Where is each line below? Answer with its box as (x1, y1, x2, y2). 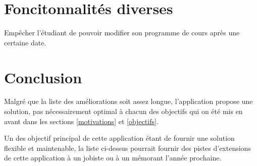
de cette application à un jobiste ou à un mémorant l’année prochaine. (4, 152, 222, 163)
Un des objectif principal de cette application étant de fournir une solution (4, 133, 235, 143)
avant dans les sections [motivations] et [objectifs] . (4, 116, 159, 126)
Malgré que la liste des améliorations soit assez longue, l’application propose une (4, 96, 253, 106)
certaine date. (4, 37, 46, 47)
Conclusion (4, 67, 82, 87)
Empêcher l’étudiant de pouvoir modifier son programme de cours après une (4, 27, 240, 38)
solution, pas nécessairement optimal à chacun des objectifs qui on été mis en (4, 106, 243, 117)
